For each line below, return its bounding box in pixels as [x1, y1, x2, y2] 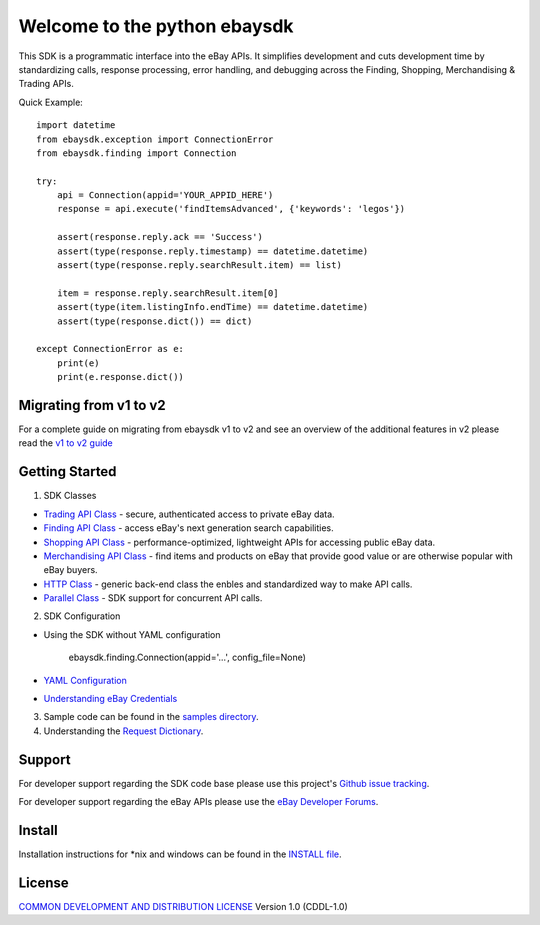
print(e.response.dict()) [56, 371, 185, 383]
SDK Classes [43, 490, 97, 502]
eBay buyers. [43, 564, 99, 576]
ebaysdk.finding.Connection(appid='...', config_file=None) [68, 651, 307, 664]
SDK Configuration [43, 610, 121, 622]
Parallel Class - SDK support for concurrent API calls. [43, 592, 263, 604]
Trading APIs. [18, 78, 74, 90]
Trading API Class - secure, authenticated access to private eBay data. [43, 508, 335, 520]
